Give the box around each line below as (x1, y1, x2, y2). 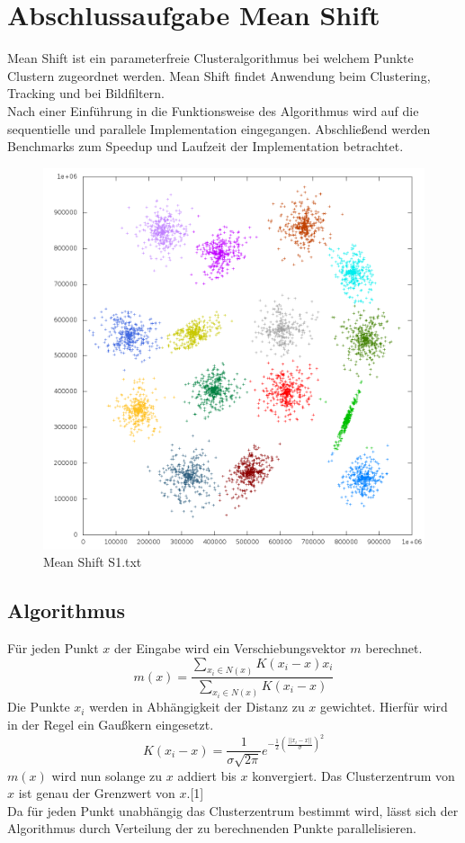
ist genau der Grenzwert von (18, 784, 175, 803)
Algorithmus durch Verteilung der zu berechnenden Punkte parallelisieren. (7, 819, 416, 838)
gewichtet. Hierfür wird (320, 697, 448, 716)
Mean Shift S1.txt (43, 552, 142, 571)
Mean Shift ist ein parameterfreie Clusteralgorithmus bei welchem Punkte (7, 49, 414, 67)
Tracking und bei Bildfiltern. (7, 84, 165, 103)
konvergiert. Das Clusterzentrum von (252, 766, 455, 785)
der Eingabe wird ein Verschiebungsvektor (114, 639, 346, 658)
